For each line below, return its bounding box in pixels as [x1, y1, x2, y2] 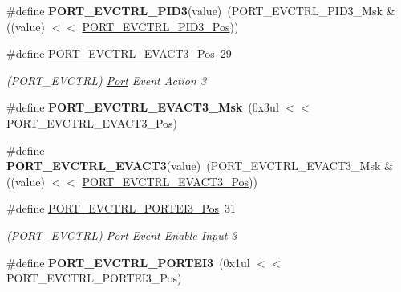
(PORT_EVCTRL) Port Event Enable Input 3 [6, 226, 237, 243]
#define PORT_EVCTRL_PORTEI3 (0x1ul [6, 253, 250, 270]
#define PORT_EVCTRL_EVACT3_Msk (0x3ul [6, 99, 279, 116]
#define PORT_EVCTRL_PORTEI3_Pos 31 [6, 200, 237, 217]
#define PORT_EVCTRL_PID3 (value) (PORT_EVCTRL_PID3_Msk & [6, 2, 395, 18]
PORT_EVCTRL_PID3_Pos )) [82, 18, 239, 34]
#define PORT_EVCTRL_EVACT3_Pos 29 [6, 45, 232, 62]
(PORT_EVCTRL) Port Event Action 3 [6, 71, 207, 88]
